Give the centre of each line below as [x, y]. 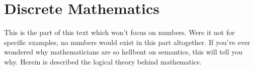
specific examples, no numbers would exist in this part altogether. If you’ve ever [127, 42]
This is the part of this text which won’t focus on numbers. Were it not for [119, 32]
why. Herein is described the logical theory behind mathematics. [103, 61]
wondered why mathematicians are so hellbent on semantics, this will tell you [123, 52]
